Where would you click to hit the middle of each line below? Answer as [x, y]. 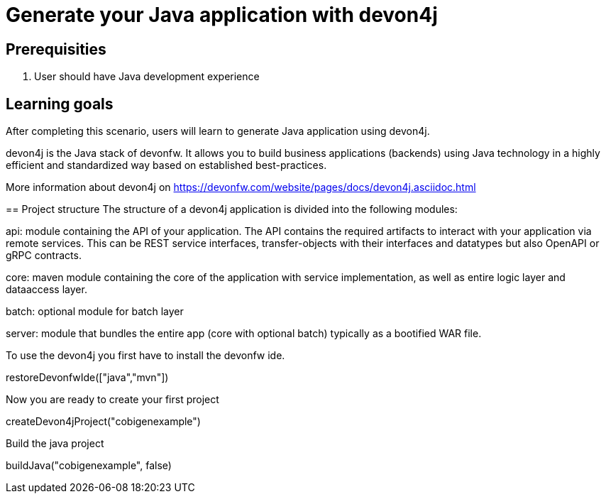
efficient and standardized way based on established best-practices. [166, 165]
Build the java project [55, 444]
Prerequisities [56, 49]
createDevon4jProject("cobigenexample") [103, 422]
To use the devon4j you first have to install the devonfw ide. [145, 356]
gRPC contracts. [44, 256]
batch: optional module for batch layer [95, 312]
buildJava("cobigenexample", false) [89, 466]
